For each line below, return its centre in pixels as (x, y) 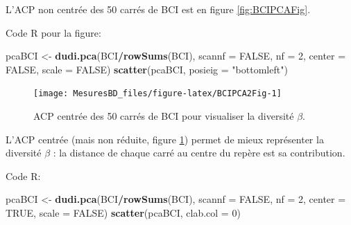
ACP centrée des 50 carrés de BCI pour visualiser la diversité (164, 116)
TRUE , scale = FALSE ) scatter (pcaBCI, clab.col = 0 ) (123, 213)
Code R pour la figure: (53, 32)
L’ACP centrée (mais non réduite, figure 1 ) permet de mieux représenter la (165, 139)
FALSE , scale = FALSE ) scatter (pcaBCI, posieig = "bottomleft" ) (147, 69)
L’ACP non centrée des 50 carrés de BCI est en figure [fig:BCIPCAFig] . (158, 9)
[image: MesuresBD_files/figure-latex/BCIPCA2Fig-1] (157, 94)
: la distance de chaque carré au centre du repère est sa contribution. (199, 153)
